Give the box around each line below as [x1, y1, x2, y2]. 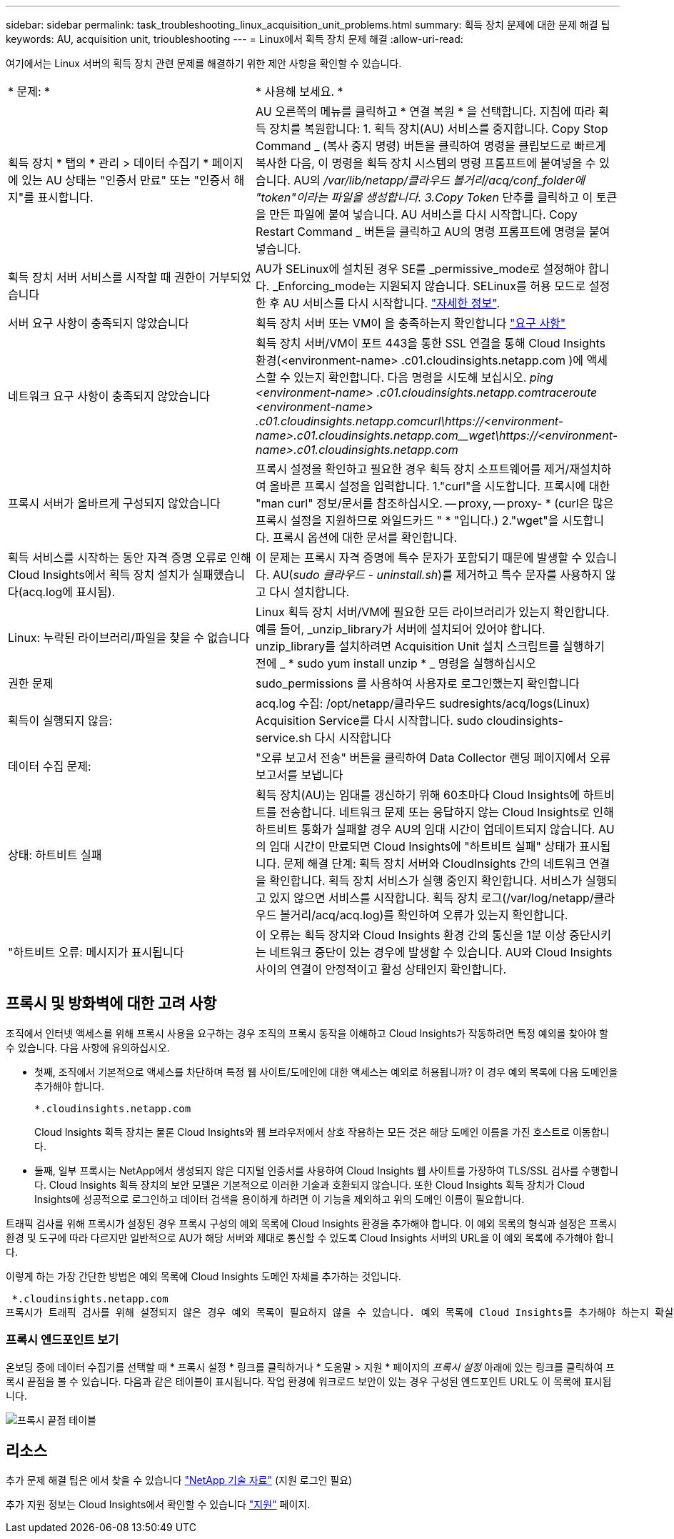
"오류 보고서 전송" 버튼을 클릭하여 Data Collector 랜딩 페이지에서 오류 [256, 751, 611, 765]
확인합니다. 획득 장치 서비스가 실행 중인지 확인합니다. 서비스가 [269, 874, 583, 888]
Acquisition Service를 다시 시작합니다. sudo [256, 713, 483, 728]
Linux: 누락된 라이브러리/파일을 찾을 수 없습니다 [8, 630, 250, 645]
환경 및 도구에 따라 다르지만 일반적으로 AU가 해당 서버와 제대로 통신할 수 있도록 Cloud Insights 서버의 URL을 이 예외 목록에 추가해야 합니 [6, 1231, 614, 1244]
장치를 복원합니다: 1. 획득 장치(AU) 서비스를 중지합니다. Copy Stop [269, 122, 608, 136]
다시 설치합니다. [269, 585, 350, 599]
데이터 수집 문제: [8, 759, 91, 773]
